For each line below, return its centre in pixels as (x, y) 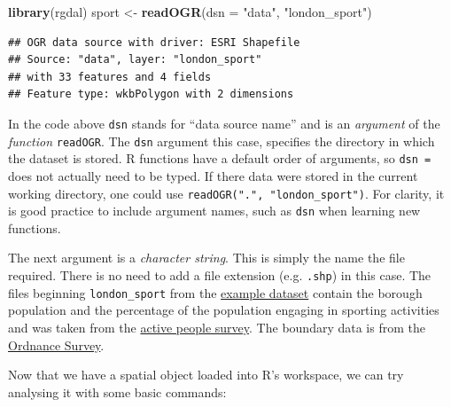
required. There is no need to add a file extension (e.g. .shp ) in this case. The (220, 275)
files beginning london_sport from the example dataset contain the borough (215, 292)
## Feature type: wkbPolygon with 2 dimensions (151, 94)
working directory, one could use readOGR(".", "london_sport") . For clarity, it (226, 193)
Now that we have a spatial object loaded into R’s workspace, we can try (206, 375)
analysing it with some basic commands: (117, 391)
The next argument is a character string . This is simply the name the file (206, 258)
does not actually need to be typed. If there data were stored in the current (213, 175)
